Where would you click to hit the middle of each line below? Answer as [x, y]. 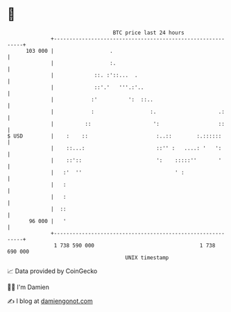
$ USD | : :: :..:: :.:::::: [114, 136]
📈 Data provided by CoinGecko [52, 271]
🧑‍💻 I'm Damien [28, 287]
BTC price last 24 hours [149, 33]
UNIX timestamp [147, 257]
